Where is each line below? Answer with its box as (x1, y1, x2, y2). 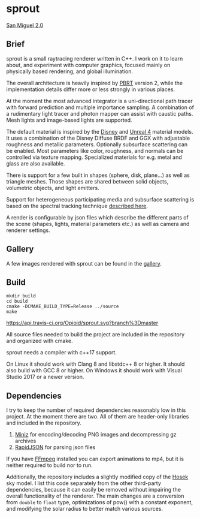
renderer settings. (6, 227, 50, 234)
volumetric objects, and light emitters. (6, 184, 100, 191)
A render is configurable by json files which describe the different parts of (6, 213, 189, 221)
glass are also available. (6, 159, 65, 167)
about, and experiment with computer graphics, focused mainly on (6, 61, 171, 68)
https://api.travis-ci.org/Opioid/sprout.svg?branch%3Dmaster (6, 320, 159, 327)
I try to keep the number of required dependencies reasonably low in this (6, 406, 186, 414)
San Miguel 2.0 (6, 22, 44, 29)
